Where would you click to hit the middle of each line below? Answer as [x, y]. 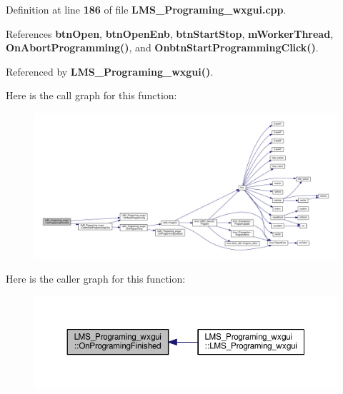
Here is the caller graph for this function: [96, 279]
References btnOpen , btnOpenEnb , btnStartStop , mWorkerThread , [170, 33]
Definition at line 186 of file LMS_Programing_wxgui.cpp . [146, 9]
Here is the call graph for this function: [91, 95]
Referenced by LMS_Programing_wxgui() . [110, 71]
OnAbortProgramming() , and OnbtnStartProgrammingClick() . [162, 47]
